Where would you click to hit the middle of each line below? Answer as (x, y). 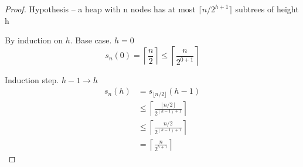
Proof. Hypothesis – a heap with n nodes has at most (100, 9)
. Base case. (91, 40)
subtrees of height (267, 9)
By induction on (34, 40)
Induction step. (32, 79)
